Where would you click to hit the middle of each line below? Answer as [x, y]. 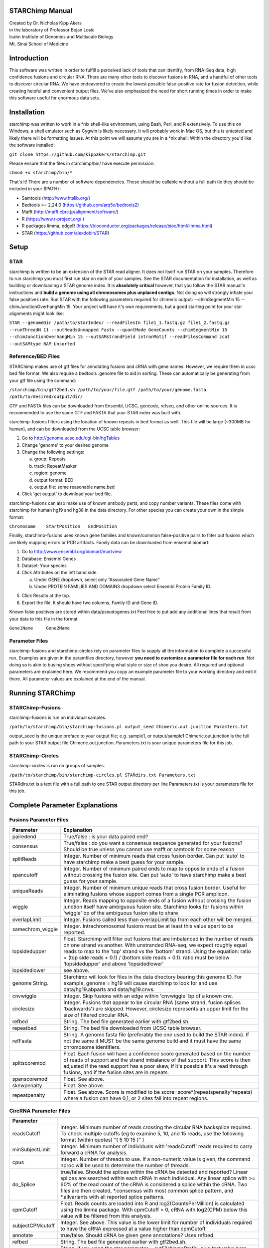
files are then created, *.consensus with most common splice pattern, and [147, 1191]
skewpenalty [27, 1085]
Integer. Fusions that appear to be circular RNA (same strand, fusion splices [152, 1002]
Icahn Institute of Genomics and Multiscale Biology [61, 37]
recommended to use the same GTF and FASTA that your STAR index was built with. [95, 413]
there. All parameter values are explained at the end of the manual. [78, 678]
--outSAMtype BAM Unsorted [42, 344]
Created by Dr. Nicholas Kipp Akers [46, 23]
